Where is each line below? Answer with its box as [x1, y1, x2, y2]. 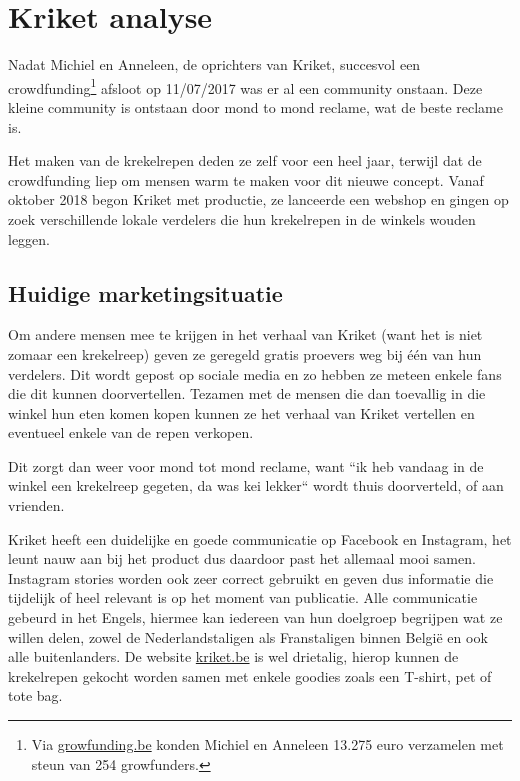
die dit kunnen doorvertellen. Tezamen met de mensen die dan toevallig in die [8, 383, 486, 404]
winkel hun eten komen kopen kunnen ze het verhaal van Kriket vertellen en [8, 402, 475, 423]
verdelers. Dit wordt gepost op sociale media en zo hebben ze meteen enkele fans [8, 363, 502, 384]
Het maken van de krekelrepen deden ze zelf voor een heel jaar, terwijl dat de [8, 150, 482, 171]
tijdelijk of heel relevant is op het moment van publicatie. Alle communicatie [8, 587, 478, 608]
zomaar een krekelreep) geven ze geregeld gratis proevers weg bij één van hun [8, 343, 482, 364]
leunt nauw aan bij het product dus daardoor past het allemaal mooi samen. [8, 548, 476, 569]
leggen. [8, 228, 50, 249]
